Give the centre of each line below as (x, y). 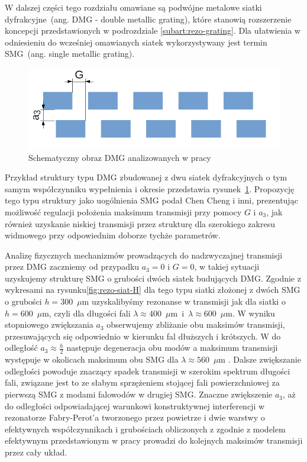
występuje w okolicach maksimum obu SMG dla (92, 359)
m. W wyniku (250, 313)
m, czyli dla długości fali (86, 313)
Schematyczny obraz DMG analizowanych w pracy (120, 157)
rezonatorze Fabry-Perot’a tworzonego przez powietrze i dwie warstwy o (135, 417)
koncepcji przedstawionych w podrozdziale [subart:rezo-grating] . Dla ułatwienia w (153, 30)
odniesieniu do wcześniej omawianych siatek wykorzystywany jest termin (136, 42)
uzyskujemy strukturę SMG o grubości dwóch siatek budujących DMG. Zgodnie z (153, 278)
